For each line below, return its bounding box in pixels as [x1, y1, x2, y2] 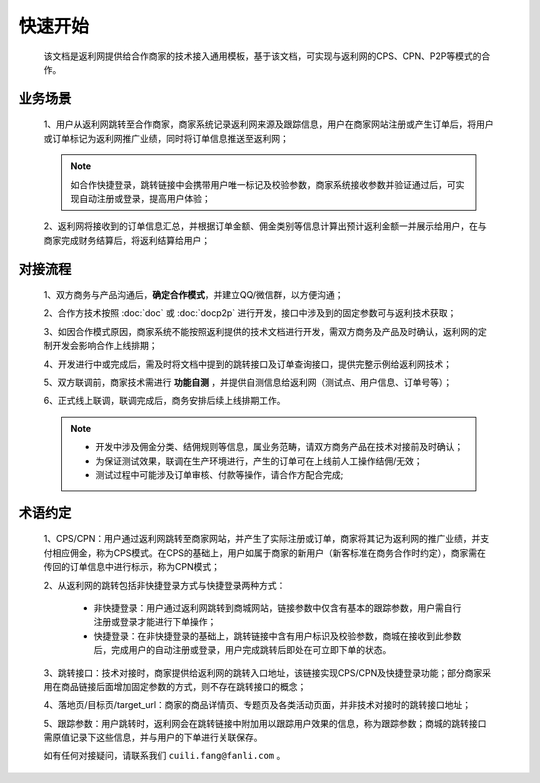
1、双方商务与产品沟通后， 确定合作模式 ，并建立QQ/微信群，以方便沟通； [43, 289, 344, 301]
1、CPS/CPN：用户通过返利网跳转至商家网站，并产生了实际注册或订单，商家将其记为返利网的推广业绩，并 [43, 533, 481, 545]
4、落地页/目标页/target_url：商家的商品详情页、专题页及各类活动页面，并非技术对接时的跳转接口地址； [43, 699, 472, 711]
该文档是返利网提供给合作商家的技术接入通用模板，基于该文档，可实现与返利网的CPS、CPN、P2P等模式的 [43, 50, 482, 62]
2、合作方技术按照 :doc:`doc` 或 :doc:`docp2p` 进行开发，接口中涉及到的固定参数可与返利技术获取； [43, 307, 457, 319]
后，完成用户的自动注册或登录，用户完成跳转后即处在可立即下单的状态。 [93, 644, 392, 656]
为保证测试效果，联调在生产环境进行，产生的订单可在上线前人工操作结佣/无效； [95, 455, 424, 467]
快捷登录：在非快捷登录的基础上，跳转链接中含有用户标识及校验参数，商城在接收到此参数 [93, 630, 462, 642]
